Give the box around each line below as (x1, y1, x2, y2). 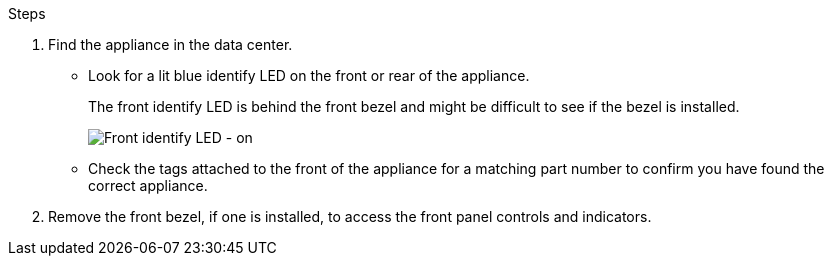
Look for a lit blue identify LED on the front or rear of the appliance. (88, 67, 530, 84)
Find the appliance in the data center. (48, 36, 293, 53)
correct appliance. (88, 177, 208, 194)
